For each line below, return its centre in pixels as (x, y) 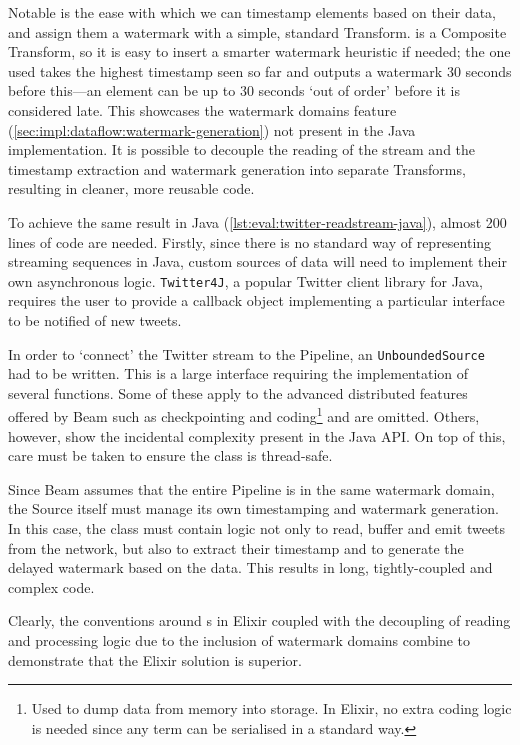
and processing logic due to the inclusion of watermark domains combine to (239, 640)
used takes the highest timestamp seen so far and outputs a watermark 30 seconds (260, 70)
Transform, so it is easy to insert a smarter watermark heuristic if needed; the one (259, 51)
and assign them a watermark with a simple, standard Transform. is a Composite (257, 31)
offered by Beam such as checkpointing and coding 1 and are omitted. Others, (244, 415)
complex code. (51, 586)
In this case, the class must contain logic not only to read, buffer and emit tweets (257, 528)
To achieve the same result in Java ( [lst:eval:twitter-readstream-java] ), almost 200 (257, 221)
